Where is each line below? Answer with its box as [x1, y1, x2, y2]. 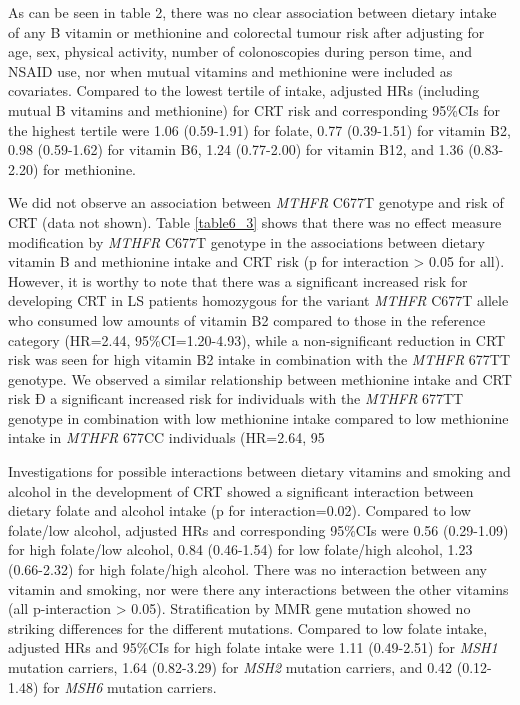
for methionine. [42, 158, 137, 179]
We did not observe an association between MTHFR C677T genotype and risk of [8, 192, 504, 213]
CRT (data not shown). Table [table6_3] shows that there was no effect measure [8, 211, 502, 232]
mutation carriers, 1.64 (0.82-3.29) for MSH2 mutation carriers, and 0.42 [8, 657, 453, 677]
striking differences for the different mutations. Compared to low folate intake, [8, 617, 488, 638]
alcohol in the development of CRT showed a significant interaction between [8, 480, 474, 501]
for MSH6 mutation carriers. [42, 676, 217, 697]
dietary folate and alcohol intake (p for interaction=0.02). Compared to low [8, 500, 471, 521]
